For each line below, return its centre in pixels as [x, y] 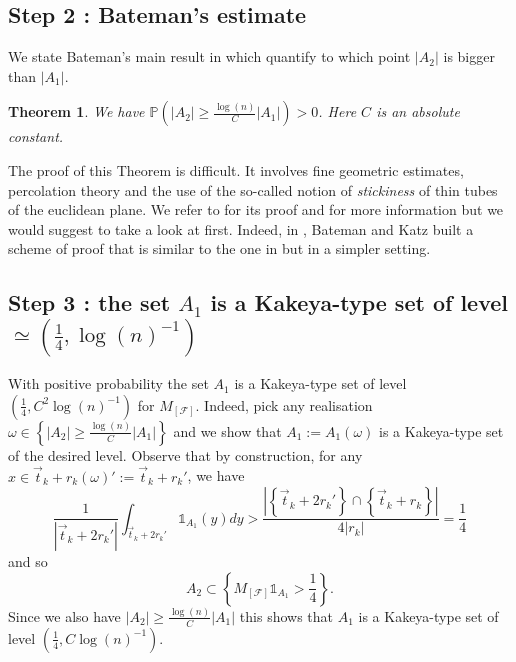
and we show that [227, 430]
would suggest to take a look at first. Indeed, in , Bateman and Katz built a [241, 228]
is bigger [469, 56]
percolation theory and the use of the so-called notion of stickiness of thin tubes [253, 189]
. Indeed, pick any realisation [284, 404]
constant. [36, 136]
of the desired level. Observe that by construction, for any [185, 454]
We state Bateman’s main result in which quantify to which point [209, 56]
